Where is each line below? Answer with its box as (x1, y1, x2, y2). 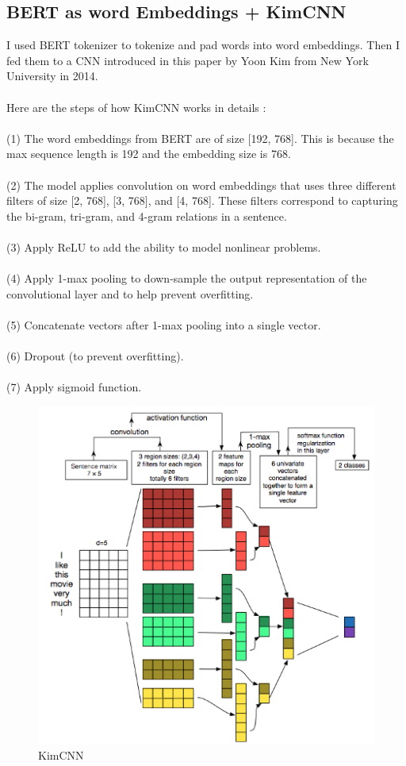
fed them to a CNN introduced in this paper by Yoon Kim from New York (6, 52, 369, 68)
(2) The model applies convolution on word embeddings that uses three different (6, 176, 396, 193)
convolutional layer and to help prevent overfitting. (6, 285, 254, 302)
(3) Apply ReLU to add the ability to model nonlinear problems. (6, 238, 321, 255)
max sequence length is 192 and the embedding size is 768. (6, 145, 291, 162)
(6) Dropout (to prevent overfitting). (6, 348, 184, 364)
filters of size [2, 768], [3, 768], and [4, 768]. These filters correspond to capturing (6, 192, 398, 209)
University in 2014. (6, 67, 98, 84)
